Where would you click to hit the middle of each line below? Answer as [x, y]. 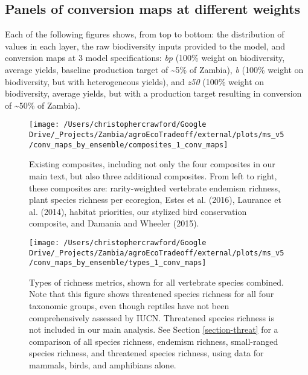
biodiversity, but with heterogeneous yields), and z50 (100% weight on [135, 81]
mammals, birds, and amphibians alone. [103, 365]
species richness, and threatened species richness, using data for [146, 353]
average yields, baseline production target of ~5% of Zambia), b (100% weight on [154, 69]
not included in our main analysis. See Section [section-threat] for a [154, 329]
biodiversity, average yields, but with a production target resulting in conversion [153, 93]
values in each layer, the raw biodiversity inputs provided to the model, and [145, 46]
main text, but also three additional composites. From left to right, [153, 175]
